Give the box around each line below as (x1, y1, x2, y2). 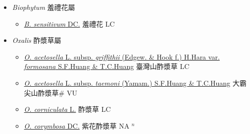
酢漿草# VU (38, 87, 77, 98)
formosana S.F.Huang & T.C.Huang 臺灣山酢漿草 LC (24, 61, 190, 71)
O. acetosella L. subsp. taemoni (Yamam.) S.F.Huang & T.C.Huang (24, 77, 231, 88)
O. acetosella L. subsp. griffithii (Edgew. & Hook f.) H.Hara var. (24, 51, 220, 62)
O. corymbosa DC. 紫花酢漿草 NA (24, 120, 130, 131)
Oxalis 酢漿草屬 (12, 35, 61, 45)
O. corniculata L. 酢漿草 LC (24, 104, 111, 114)
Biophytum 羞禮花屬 (12, 2, 75, 12)
